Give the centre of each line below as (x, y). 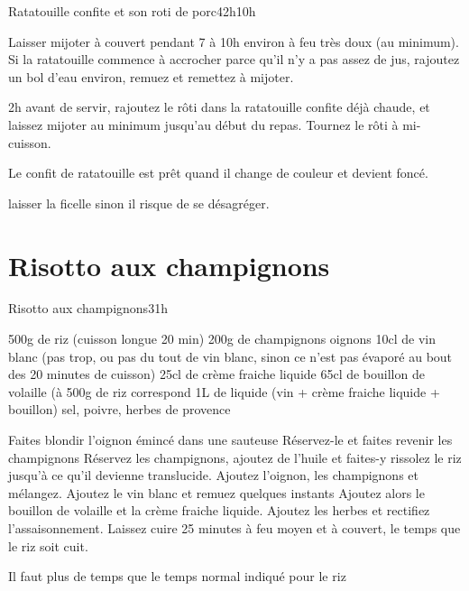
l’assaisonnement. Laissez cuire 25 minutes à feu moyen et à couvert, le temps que (234, 528)
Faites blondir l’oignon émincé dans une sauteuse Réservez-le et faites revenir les (230, 440)
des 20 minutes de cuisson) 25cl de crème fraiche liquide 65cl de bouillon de (216, 374)
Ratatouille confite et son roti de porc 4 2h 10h (132, 11)
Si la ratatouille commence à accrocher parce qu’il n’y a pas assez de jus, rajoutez (234, 59)
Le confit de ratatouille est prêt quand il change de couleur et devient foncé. (218, 173)
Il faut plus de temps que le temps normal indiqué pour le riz (177, 576)
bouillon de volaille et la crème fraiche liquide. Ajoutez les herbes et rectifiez (219, 510)
